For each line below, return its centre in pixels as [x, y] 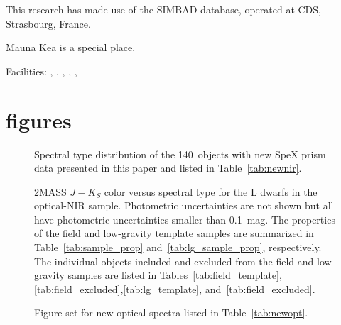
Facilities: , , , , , [42, 71]
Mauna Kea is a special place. [71, 47]
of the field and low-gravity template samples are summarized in [174, 233]
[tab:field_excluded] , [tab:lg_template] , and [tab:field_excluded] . [175, 288]
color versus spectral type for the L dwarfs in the [211, 191]
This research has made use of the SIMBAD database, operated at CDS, [163, 9]
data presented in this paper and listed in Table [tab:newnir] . [168, 168]
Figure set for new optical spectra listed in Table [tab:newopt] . [171, 313]
